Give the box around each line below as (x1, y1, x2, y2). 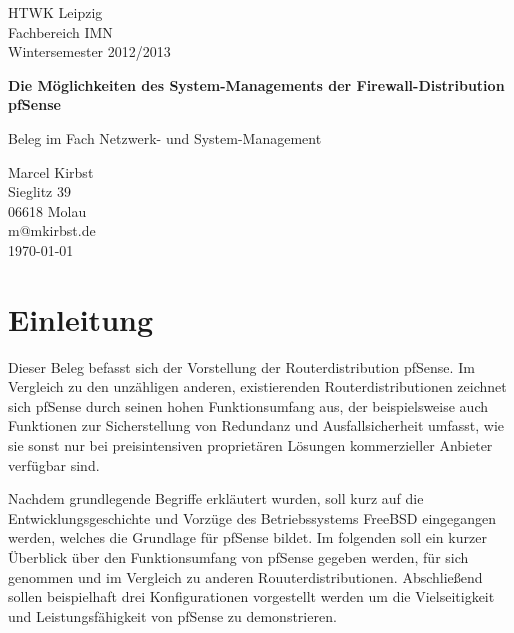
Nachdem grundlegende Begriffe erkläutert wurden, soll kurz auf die (8, 488, 424, 509)
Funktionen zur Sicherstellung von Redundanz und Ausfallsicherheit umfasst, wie (8, 415, 505, 436)
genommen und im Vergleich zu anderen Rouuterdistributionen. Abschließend (8, 566, 483, 587)
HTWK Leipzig (8, 2, 103, 22)
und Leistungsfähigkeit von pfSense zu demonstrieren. (8, 605, 337, 626)
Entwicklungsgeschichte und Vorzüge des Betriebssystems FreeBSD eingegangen (8, 507, 497, 528)
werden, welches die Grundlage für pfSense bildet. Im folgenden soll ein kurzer (8, 527, 487, 548)
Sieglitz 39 (8, 181, 71, 202)
